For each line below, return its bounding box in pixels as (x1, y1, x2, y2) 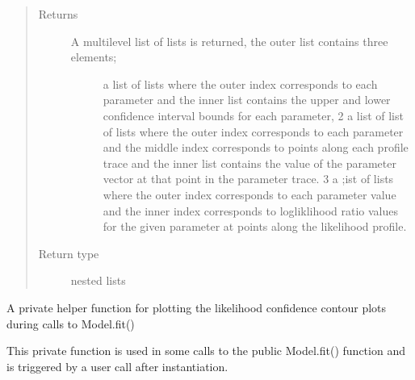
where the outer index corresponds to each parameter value (103, 186, 396, 203)
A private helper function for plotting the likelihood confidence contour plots (6, 299, 387, 315)
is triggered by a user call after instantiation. (6, 357, 228, 374)
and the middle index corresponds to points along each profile (103, 139, 409, 156)
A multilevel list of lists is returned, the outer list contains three (70, 32, 388, 49)
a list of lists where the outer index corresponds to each (103, 75, 378, 92)
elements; (70, 48, 117, 65)
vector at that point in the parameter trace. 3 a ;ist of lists (103, 170, 394, 187)
